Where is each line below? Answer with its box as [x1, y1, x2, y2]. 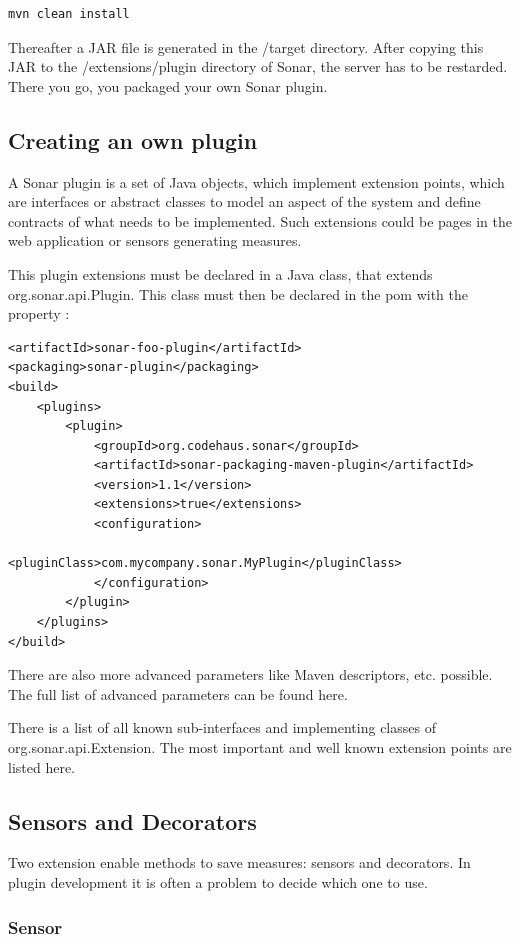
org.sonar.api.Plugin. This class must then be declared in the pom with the [8, 283, 468, 304]
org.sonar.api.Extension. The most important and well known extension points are [8, 737, 512, 758]
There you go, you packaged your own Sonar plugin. [8, 75, 328, 96]
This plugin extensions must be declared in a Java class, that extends [8, 263, 433, 284]
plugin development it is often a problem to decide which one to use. [8, 872, 428, 892]
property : [8, 303, 70, 324]
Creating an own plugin [8, 124, 258, 155]
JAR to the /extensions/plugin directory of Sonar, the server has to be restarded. [8, 56, 508, 77]
